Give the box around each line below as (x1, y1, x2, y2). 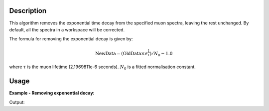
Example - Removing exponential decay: (9, 90, 95, 96)
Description (9, 6, 47, 15)
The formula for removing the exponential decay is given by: (9, 36, 133, 42)
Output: (9, 99, 25, 105)
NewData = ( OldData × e (95, 51, 148, 57)
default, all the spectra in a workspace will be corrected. (9, 26, 125, 32)
